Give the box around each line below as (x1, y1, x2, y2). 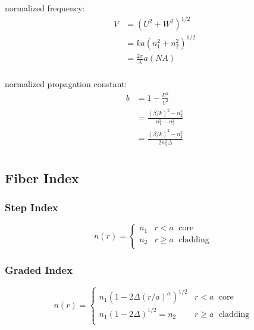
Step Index (5, 199, 58, 214)
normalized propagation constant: (5, 78, 127, 90)
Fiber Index (5, 168, 79, 187)
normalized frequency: (5, 2, 85, 14)
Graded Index (5, 263, 73, 277)
